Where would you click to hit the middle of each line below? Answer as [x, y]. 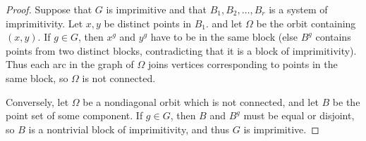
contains [333, 37]
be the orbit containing [306, 23]
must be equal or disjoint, [299, 115]
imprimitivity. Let [44, 23]
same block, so [37, 78]
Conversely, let [37, 101]
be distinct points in [148, 23]
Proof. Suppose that [49, 9]
